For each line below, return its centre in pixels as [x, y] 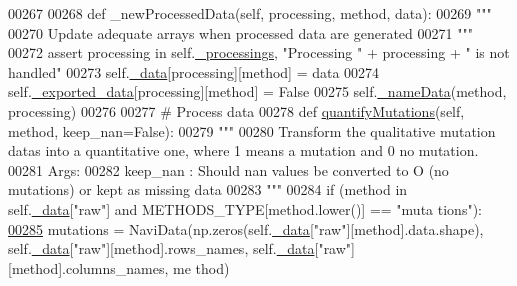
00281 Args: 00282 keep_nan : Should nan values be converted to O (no [228, 169]
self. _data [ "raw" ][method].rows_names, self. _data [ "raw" [180, 248]
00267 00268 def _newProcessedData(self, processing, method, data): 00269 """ [250, 13]
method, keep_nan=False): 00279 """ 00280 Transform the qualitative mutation [252, 130]
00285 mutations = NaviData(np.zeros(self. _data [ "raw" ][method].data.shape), [246, 228]
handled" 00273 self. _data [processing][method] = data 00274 [194, 71]
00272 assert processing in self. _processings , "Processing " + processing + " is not [259, 52]
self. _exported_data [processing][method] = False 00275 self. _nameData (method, [257, 91]
